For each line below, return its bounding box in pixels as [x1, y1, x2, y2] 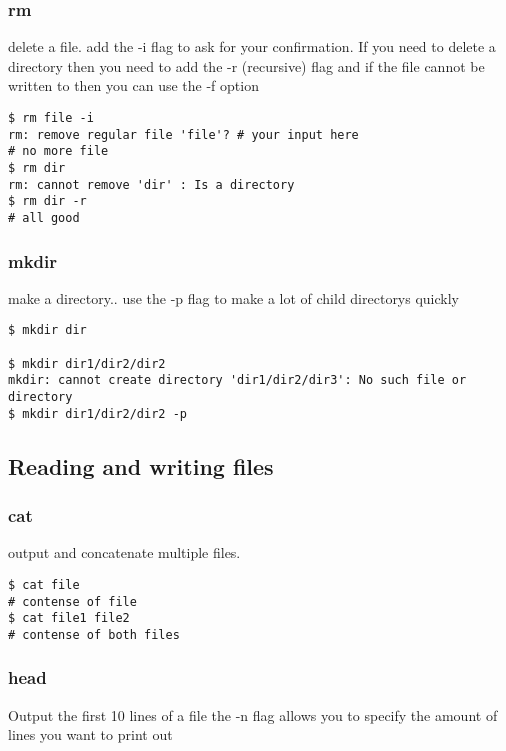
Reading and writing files [8, 450, 274, 481]
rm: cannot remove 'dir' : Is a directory [8, 177, 295, 192]
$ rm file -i [8, 111, 94, 125]
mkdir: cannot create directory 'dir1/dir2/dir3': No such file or [8, 373, 467, 388]
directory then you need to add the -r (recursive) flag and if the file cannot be [8, 55, 485, 76]
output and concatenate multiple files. [8, 542, 241, 563]
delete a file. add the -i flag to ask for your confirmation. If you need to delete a [8, 36, 496, 57]
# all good [8, 210, 80, 225]
